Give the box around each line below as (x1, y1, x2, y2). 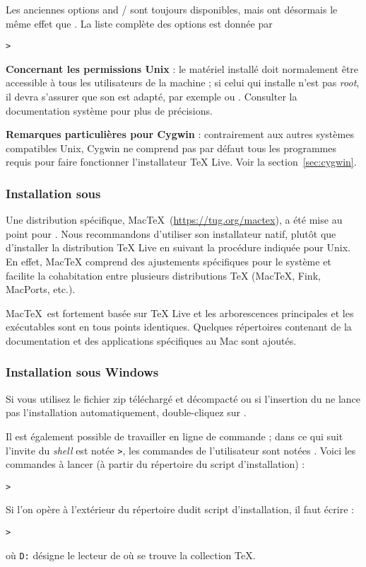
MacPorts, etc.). (6, 282, 76, 297)
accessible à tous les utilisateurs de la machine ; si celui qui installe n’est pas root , (6, 75, 360, 90)
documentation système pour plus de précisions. (6, 103, 213, 118)
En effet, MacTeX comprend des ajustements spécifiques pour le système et (6, 254, 331, 268)
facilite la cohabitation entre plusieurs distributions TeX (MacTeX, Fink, (6, 268, 321, 282)
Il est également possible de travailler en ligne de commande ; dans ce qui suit (6, 428, 343, 443)
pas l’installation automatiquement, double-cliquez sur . (6, 405, 247, 420)
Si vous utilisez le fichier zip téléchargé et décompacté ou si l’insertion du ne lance (6, 391, 361, 406)
